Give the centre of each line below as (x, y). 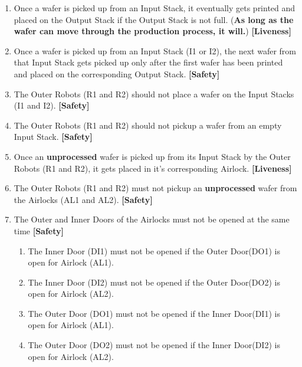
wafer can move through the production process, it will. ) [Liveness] (152, 31)
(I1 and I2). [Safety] (52, 105)
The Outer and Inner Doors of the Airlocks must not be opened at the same (152, 219)
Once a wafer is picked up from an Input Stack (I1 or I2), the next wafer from (155, 50)
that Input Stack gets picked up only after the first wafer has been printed (148, 62)
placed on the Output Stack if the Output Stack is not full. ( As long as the (154, 19)
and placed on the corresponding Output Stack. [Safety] (117, 73)
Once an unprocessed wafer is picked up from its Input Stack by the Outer (152, 156)
